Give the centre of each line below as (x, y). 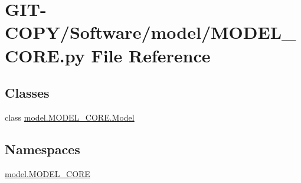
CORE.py (45, 55)
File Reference (151, 55)
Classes (27, 93)
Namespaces (42, 149)
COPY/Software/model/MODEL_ (150, 32)
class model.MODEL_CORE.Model (70, 117)
